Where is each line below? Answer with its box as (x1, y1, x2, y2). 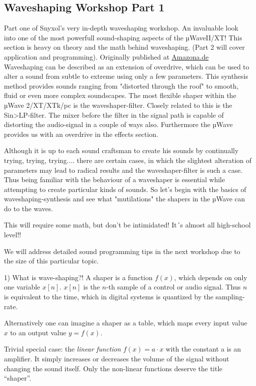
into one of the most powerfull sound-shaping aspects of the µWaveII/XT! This (4, 32, 242, 42)
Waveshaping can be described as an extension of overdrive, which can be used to (4, 61, 250, 71)
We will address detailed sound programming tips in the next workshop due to (4, 246, 240, 256)
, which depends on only (174, 272, 247, 282)
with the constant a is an (166, 344, 241, 354)
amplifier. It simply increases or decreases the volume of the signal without (4, 354, 229, 364)
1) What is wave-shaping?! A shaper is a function (4, 272, 153, 282)
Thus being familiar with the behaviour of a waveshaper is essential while (4, 174, 225, 185)
